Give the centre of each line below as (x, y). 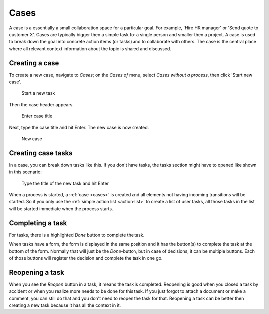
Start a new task (38, 93)
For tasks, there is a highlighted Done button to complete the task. (77, 235)
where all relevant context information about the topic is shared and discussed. (90, 49)
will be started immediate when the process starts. (61, 208)
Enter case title (37, 116)
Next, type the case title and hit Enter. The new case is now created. (79, 127)
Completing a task (38, 223)
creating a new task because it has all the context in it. (65, 305)
